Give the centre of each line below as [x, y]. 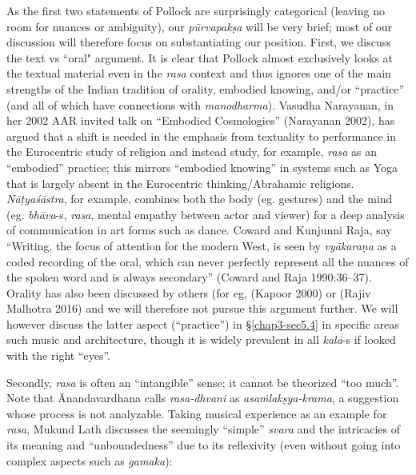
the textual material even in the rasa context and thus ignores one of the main [199, 73]
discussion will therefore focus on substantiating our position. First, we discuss [199, 42]
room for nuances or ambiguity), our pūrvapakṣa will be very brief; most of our [200, 26]
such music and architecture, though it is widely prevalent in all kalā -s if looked [201, 339]
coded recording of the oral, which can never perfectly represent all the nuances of [208, 261]
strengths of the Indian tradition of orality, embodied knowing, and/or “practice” [206, 88]
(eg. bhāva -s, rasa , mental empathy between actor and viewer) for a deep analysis [206, 214]
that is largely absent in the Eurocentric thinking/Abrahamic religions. [180, 183]
